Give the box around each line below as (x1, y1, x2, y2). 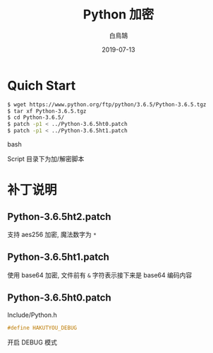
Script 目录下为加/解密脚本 (7, 155, 85, 163)
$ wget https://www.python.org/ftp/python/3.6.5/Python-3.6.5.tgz (7, 100, 207, 108)
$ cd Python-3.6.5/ (7, 114, 65, 121)
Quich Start (7, 77, 76, 93)
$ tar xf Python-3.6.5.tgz (7, 108, 87, 115)
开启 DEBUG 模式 (7, 337, 58, 347)
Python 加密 (83, 6, 154, 23)
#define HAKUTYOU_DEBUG (7, 324, 78, 331)
